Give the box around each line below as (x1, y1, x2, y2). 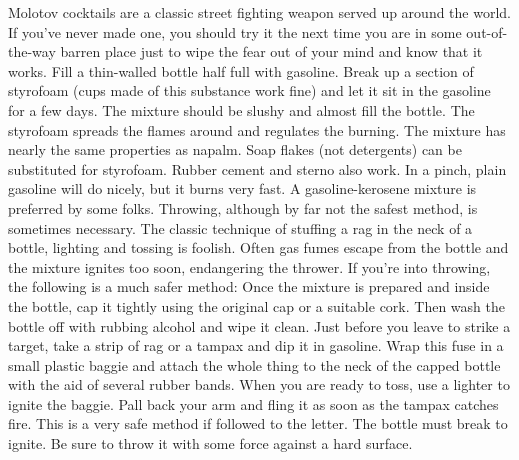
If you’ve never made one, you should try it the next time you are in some (8, 21, 462, 42)
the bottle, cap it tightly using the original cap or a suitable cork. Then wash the (8, 295, 505, 316)
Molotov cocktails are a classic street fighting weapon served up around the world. (8, 2, 512, 22)
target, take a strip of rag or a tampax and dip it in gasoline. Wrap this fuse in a (8, 335, 504, 356)
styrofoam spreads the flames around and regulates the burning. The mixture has (8, 119, 506, 140)
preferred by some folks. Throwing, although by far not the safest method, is (8, 197, 478, 218)
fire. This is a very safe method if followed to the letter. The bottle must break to (8, 413, 508, 434)
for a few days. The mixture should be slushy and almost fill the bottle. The (8, 99, 475, 120)
